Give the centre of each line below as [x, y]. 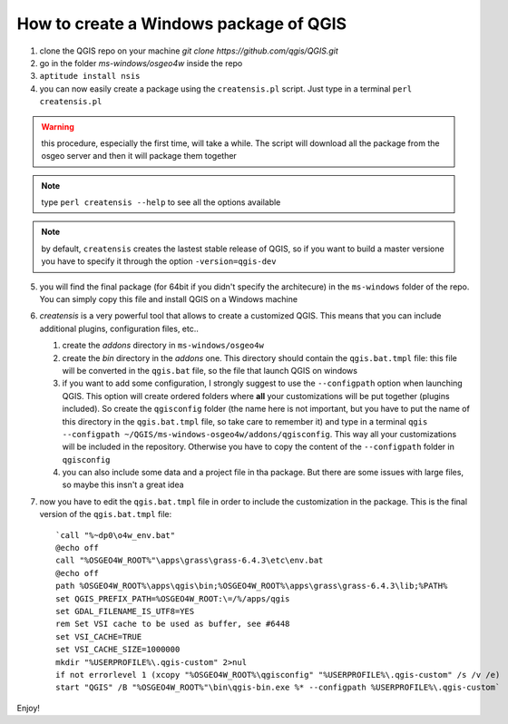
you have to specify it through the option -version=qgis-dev [159, 261]
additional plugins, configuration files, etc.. [119, 328]
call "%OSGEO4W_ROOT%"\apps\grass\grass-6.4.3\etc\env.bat [190, 561]
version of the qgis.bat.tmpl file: [106, 514]
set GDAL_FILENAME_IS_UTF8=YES [125, 611]
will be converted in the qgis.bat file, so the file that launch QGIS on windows [210, 370]
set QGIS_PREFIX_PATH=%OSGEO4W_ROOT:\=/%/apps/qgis [173, 598]
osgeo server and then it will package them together [139, 156]
